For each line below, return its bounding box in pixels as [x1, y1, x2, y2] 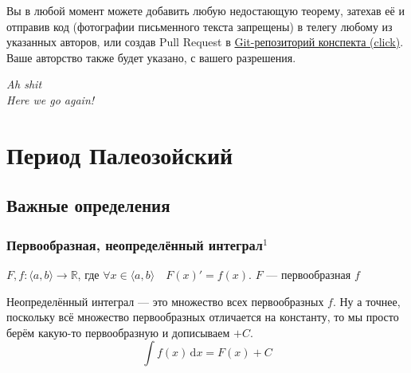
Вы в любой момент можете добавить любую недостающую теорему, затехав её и [6, 2, 405, 18]
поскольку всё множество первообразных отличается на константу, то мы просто [6, 308, 399, 325]
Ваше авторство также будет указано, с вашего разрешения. [6, 49, 296, 65]
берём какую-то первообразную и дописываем [6, 324, 230, 340]
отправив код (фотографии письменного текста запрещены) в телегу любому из [6, 18, 393, 34]
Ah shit [6, 76, 42, 92]
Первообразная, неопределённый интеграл [6, 234, 264, 254]
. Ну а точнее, [332, 293, 401, 309]
